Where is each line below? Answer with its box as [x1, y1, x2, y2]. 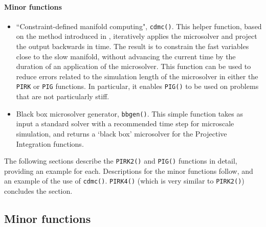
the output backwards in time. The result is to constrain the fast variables [16, 41, 249, 52]
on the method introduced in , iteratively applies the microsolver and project [16, 31, 257, 41]
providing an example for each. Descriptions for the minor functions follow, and [4, 165, 253, 176]
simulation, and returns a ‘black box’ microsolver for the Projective [16, 128, 227, 139]
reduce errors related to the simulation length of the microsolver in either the [16, 71, 258, 81]
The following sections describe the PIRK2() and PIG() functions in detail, [4, 155, 237, 166]
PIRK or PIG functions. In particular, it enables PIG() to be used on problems [16, 81, 259, 92]
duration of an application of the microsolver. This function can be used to [16, 61, 251, 72]
